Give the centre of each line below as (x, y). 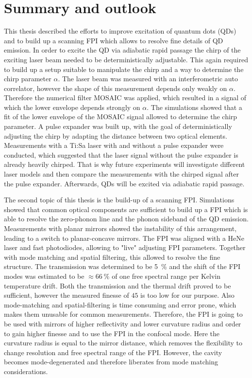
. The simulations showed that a (194, 107)
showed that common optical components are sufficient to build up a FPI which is (126, 209)
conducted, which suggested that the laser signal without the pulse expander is (121, 154)
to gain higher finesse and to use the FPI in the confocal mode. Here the (112, 333)
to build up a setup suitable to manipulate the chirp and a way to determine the (124, 69)
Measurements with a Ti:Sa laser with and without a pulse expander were (114, 145)
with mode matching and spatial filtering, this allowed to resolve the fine (112, 257)
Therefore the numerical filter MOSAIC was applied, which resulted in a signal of (125, 98)
